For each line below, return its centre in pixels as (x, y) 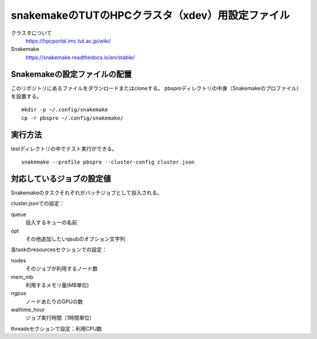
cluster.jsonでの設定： (38, 204)
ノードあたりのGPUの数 (54, 301)
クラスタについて (31, 33)
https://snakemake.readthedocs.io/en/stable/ (80, 57)
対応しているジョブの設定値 (61, 179)
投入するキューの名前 (51, 222)
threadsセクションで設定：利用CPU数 (56, 328)
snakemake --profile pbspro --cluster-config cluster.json (108, 162)
